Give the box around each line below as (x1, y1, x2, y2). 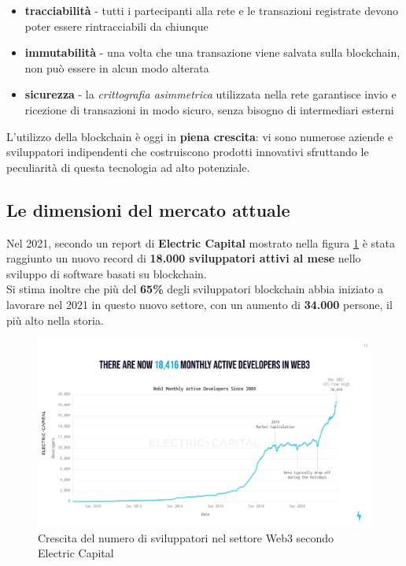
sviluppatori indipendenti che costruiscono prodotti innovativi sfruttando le (6, 143, 369, 160)
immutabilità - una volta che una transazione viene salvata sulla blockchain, (24, 44, 400, 61)
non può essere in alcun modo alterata (24, 59, 209, 76)
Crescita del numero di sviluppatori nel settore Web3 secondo (38, 529, 334, 546)
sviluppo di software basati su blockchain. (6, 265, 207, 281)
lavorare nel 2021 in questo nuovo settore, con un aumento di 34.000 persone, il (6, 296, 393, 312)
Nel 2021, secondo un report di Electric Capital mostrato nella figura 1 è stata (6, 234, 395, 251)
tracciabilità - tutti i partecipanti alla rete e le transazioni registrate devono (24, 2, 398, 18)
